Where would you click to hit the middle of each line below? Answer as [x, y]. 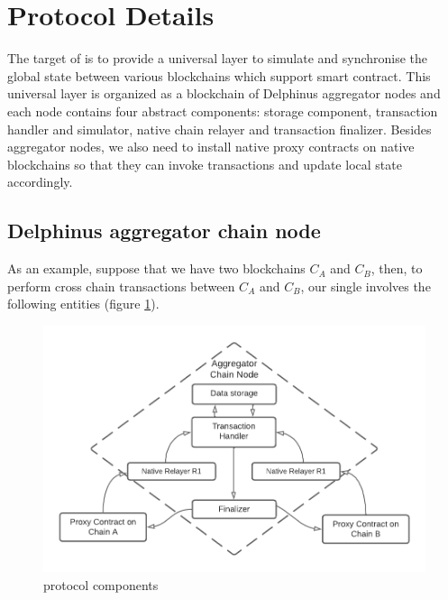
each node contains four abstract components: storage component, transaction [223, 111]
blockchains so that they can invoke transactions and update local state [205, 164]
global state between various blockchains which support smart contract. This [219, 75]
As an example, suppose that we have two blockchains [156, 268]
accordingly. [40, 182]
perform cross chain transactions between [121, 286]
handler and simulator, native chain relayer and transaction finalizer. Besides [219, 129]
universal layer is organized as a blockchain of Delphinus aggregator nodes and [224, 93]
